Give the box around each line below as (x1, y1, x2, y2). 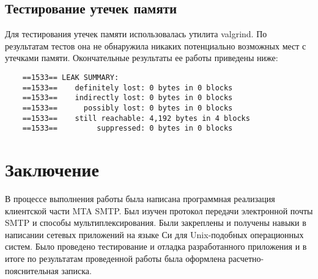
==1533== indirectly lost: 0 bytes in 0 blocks (22, 93, 233, 103)
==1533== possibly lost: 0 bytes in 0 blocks (22, 103, 233, 112)
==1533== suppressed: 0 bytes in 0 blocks (22, 124, 233, 133)
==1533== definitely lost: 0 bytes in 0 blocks (22, 83, 233, 92)
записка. (61, 264, 92, 277)
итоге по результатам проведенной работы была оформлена (5, 252, 226, 265)
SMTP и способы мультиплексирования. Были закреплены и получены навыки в (5, 216, 306, 229)
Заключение (5, 157, 99, 182)
